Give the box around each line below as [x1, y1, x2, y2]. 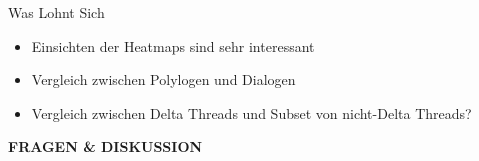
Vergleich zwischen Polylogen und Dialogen [31, 69, 296, 90]
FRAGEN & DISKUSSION [8, 136, 203, 157]
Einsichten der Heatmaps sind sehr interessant [31, 35, 315, 56]
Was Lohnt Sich [8, 2, 105, 22]
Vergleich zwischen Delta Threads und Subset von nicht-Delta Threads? [31, 102, 472, 123]
